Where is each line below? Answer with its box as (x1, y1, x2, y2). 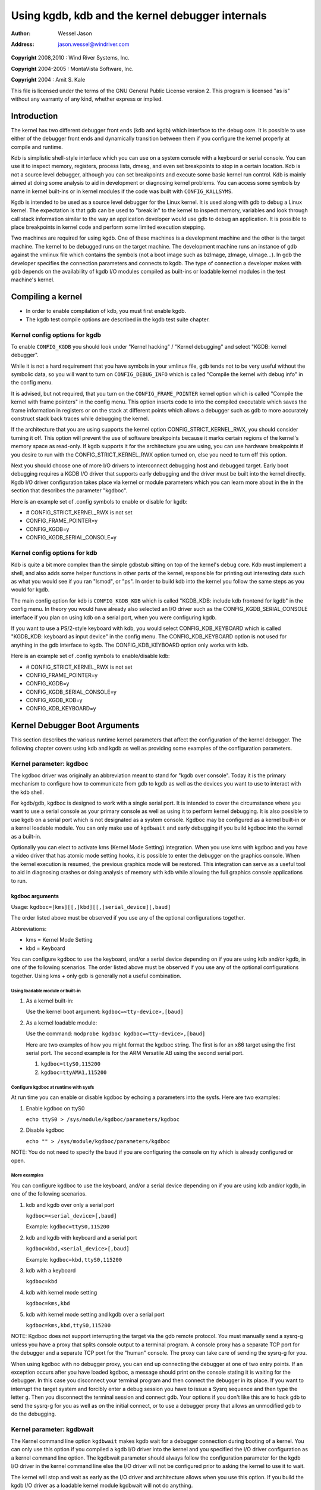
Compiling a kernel (11, 292, 83, 302)
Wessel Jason (58, 30, 92, 37)
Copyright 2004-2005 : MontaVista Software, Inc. (11, 65, 134, 72)
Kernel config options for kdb (11, 548, 97, 557)
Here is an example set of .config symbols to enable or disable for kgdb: (11, 498, 188, 505)
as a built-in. (11, 833, 42, 840)
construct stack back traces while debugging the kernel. (11, 415, 149, 422)
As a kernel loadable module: (26, 1019, 97, 1026)
